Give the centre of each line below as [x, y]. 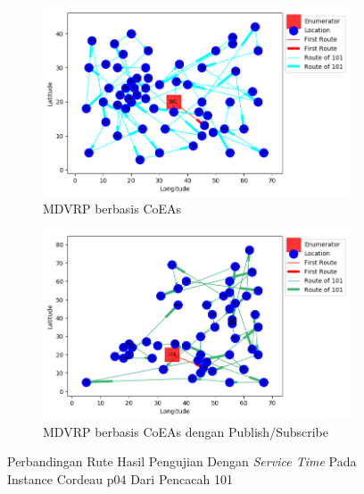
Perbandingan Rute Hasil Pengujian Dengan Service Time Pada [182, 461]
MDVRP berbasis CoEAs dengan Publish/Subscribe [186, 431]
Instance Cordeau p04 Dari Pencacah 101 [120, 479]
